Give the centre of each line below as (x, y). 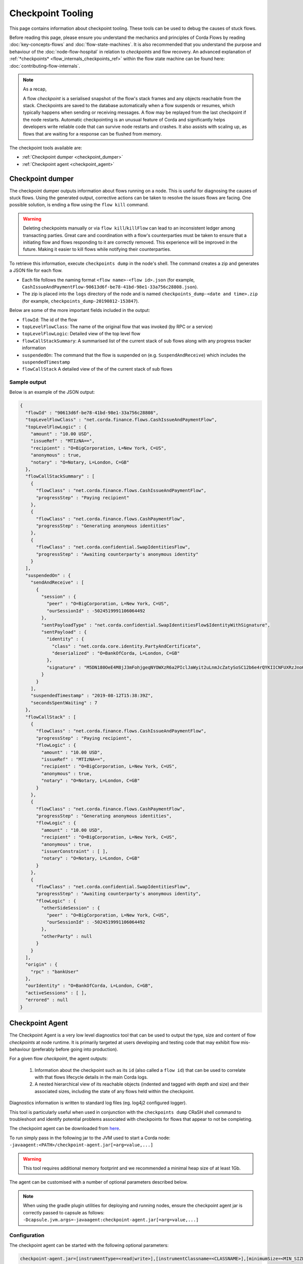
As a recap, (35, 89)
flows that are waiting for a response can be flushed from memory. (92, 133)
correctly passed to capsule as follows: (64, 1212)
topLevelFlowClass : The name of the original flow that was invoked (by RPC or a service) (117, 327)
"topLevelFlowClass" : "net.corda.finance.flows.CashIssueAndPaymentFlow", (121, 420)
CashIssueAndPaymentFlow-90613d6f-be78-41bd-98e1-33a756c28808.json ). (110, 287)
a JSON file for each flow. (36, 270)
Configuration (27, 1235)
